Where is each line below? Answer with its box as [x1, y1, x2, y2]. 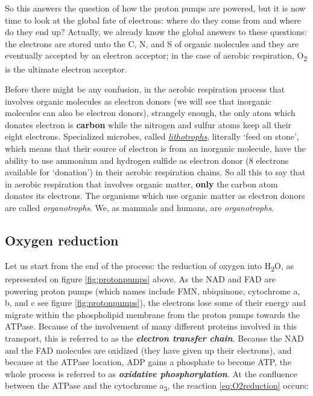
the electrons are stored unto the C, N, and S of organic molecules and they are [5, 37, 299, 50]
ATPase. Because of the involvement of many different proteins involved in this [5, 320, 297, 333]
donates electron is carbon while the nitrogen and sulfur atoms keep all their [5, 118, 292, 131]
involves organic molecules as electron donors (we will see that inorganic [5, 94, 271, 107]
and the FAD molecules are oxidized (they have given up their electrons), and [5, 343, 292, 356]
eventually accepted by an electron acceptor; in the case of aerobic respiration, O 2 [5, 49, 308, 63]
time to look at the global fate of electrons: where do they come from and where [5, 13, 301, 26]
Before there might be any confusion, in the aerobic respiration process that [5, 83, 285, 96]
